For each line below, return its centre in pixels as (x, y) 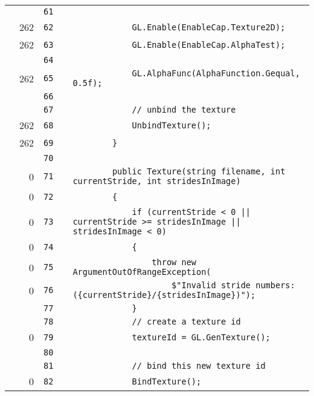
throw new (174, 262)
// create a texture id (186, 322)
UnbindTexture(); (171, 125)
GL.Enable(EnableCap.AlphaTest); (209, 45)
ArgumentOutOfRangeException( (142, 272)
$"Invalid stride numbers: (233, 285)
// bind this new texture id (199, 366)
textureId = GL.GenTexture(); (201, 337)
